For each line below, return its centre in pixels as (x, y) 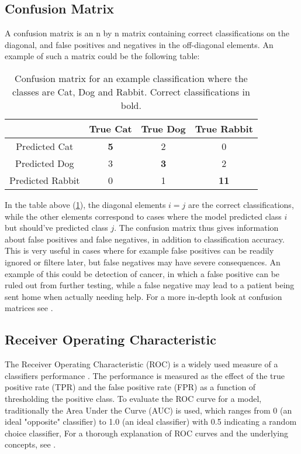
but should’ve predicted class (56, 228)
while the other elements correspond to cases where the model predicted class (143, 216)
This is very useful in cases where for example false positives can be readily (139, 250)
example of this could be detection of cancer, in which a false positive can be (142, 273)
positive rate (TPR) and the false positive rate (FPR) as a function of (130, 387)
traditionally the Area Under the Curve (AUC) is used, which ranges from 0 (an (148, 410)
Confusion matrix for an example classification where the (131, 78)
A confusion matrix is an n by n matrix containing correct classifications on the (147, 33)
